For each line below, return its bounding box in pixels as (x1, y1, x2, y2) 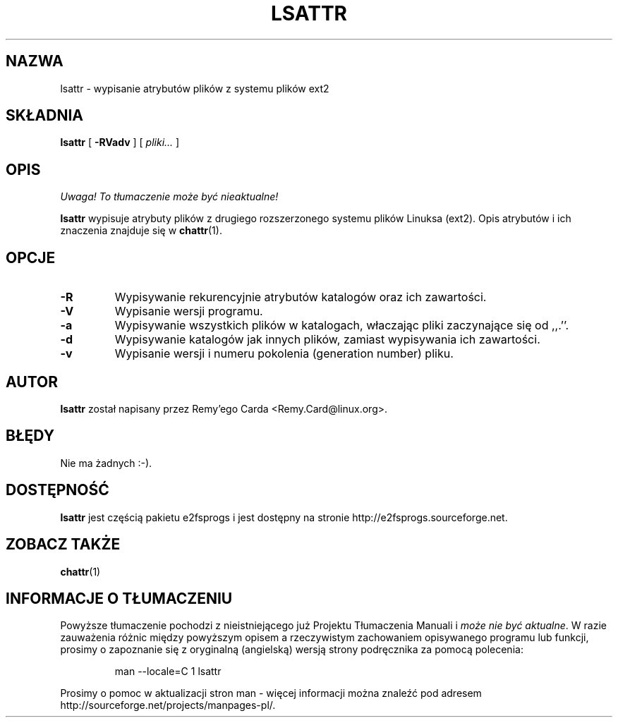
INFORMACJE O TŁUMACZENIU (6, 589, 233, 607)
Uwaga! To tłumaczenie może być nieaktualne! (60, 190, 279, 203)
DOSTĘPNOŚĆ (6, 481, 109, 499)
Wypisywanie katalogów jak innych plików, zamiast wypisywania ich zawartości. (114, 332, 540, 347)
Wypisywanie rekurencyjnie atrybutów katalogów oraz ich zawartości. (114, 290, 487, 305)
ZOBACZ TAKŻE (6, 535, 121, 554)
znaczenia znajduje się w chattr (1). (60, 224, 222, 237)
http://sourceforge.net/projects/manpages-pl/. (60, 699, 276, 712)
